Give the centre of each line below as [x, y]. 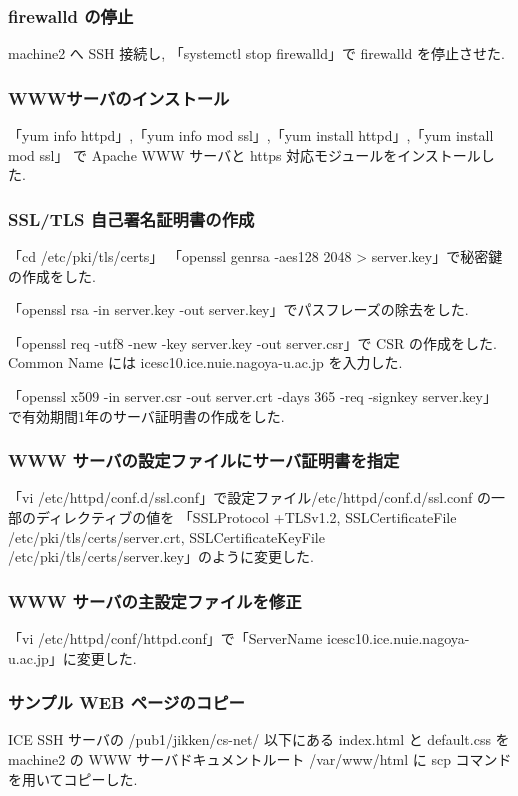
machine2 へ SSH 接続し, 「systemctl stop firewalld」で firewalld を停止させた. [256, 53]
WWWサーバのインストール [119, 97]
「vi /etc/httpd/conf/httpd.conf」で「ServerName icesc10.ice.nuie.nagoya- [239, 638]
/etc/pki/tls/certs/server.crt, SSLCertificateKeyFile [166, 536]
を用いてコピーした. [73, 778]
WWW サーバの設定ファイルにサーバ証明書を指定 [204, 460]
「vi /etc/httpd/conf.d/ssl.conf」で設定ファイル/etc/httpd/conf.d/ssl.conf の [249, 497]
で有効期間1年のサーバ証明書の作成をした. [146, 415]
